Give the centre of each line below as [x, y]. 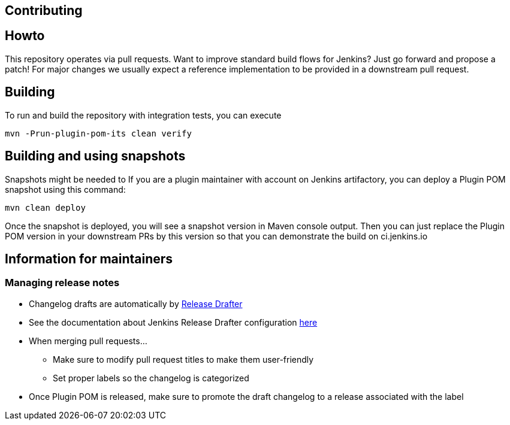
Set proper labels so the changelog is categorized [151, 378]
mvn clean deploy [45, 207]
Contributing [44, 10]
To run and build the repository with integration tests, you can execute [143, 115]
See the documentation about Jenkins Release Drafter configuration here [173, 322]
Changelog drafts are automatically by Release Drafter [136, 303]
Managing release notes [62, 283]
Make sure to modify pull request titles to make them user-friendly [183, 359]
